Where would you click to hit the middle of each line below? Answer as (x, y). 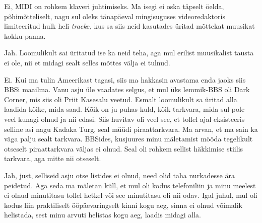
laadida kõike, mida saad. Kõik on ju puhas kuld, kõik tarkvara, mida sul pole (124, 109)
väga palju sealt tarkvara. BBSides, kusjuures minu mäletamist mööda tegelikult (128, 139)
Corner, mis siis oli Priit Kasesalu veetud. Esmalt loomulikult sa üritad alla (121, 99)
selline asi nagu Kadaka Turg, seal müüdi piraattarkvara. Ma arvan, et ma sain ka (131, 129)
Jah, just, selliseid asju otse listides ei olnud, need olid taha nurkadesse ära (119, 175)
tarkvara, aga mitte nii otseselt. (53, 158)
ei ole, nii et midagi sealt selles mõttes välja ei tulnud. (87, 62)
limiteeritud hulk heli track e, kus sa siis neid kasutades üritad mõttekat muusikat (129, 26)
